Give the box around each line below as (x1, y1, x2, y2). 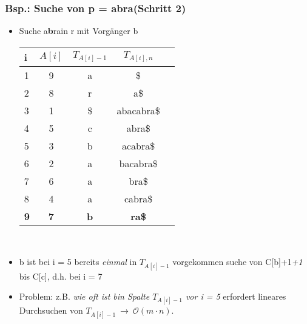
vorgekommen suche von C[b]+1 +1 (172, 255, 303, 268)
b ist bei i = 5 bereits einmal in (19, 255, 137, 268)
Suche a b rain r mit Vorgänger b (19, 24, 138, 37)
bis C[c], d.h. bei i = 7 (19, 269, 103, 282)
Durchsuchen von (19, 304, 83, 317)
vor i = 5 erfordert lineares (185, 290, 286, 303)
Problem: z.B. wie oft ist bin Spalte (19, 290, 150, 303)
